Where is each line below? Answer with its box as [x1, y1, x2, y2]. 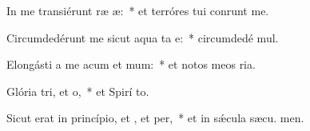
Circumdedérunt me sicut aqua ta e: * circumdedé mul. [6, 29, 279, 46]
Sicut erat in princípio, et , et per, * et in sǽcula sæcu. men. [6, 109, 304, 126]
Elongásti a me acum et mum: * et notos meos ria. [6, 56, 256, 73]
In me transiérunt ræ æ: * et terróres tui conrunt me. [6, 2, 269, 18]
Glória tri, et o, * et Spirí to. [6, 82, 149, 99]
